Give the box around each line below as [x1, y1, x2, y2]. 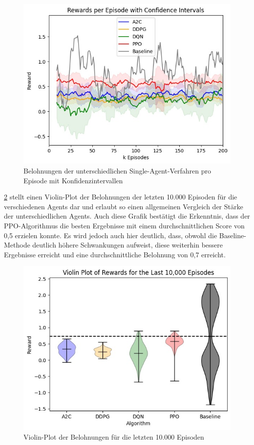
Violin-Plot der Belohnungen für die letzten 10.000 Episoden [23, 431, 204, 442]
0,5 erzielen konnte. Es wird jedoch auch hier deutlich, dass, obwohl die [4, 230, 217, 240]
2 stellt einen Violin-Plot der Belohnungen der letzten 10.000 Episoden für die [4, 192, 237, 202]
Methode [4, 240, 30, 250]
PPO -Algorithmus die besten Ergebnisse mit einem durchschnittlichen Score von [4, 220, 245, 230]
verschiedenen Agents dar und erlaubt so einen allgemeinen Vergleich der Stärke [4, 201, 243, 211]
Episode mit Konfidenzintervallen [23, 175, 123, 185]
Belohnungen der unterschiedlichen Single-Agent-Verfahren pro [23, 166, 211, 176]
